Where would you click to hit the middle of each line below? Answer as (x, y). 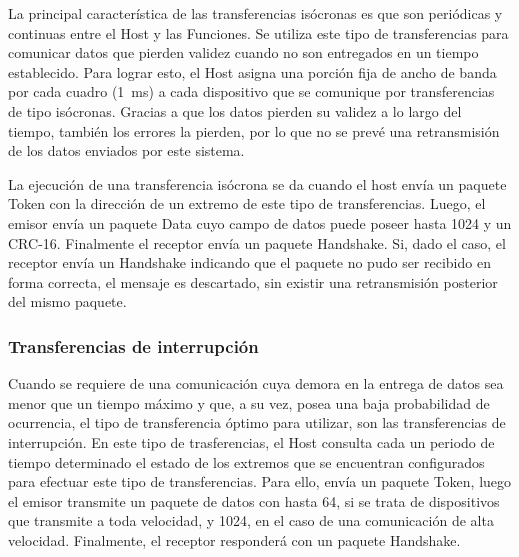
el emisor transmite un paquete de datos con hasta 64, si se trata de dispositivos (254, 500)
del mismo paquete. (67, 301)
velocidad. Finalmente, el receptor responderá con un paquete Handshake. (234, 539)
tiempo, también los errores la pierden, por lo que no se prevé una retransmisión (254, 130)
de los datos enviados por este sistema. (126, 150)
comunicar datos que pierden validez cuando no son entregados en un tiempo (243, 52)
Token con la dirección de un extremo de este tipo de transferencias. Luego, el (247, 203)
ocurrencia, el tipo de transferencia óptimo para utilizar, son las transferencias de (257, 422)
